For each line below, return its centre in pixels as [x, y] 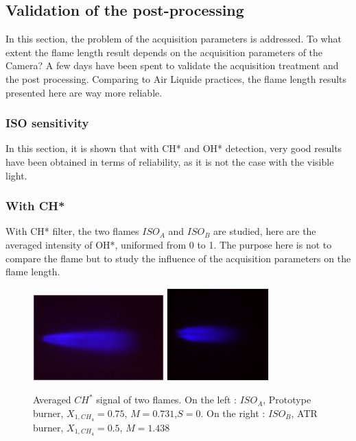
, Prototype [287, 400]
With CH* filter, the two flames [72, 231]
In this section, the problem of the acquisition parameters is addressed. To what [174, 39]
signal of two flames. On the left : [167, 400]
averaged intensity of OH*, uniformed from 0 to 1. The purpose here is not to [169, 244]
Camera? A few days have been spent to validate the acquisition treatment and [172, 65]
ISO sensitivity [47, 123]
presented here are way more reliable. [84, 92]
